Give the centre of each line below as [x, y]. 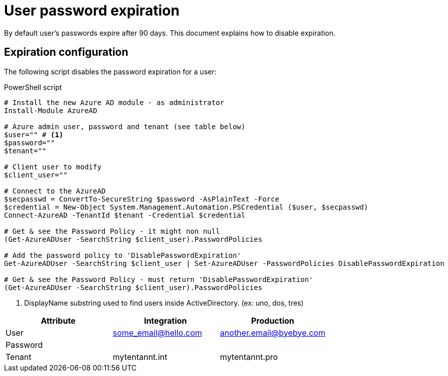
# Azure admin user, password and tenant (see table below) [125, 126]
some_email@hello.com [157, 333]
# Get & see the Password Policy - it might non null [112, 231]
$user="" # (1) [34, 134]
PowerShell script [33, 87]
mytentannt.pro [249, 357]
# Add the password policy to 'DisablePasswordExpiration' [123, 255]
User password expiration [92, 11]
